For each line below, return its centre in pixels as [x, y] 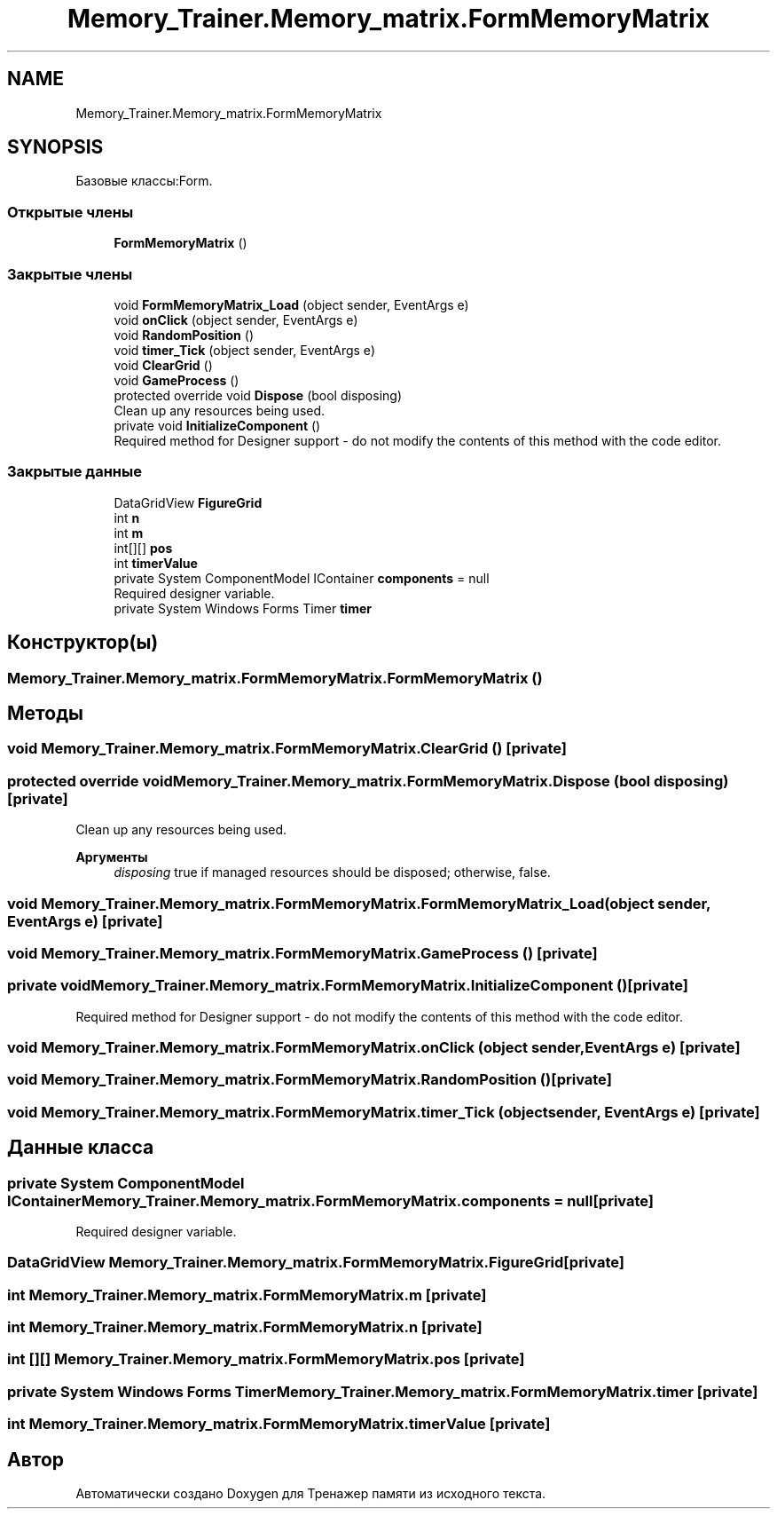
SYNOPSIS [55, 147]
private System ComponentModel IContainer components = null [302, 578]
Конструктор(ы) [83, 643]
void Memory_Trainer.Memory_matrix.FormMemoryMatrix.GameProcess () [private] [302, 953]
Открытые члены [71, 212]
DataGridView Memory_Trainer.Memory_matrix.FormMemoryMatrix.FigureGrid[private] [316, 1263]
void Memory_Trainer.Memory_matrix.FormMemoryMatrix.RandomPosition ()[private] [310, 1080]
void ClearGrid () [163, 365]
